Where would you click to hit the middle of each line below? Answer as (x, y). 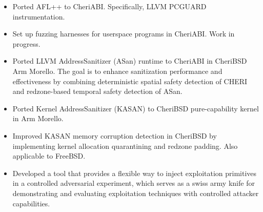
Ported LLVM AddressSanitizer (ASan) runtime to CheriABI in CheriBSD (130, 61)
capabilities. (31, 203)
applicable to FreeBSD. (49, 156)
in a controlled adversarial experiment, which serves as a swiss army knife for (134, 183)
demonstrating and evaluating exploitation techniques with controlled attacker (136, 193)
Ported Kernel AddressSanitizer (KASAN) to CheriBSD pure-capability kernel (136, 108)
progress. (26, 43)
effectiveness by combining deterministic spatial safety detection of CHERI (130, 81)
